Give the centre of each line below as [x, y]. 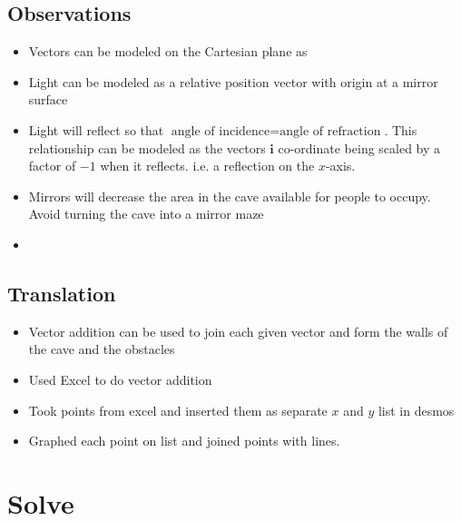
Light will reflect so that [96, 129]
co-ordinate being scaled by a [359, 147]
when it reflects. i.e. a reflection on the [207, 166]
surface [48, 99]
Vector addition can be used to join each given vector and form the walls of [238, 331]
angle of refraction [330, 131]
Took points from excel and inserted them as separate [178, 410]
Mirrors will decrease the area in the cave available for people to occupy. [230, 196]
